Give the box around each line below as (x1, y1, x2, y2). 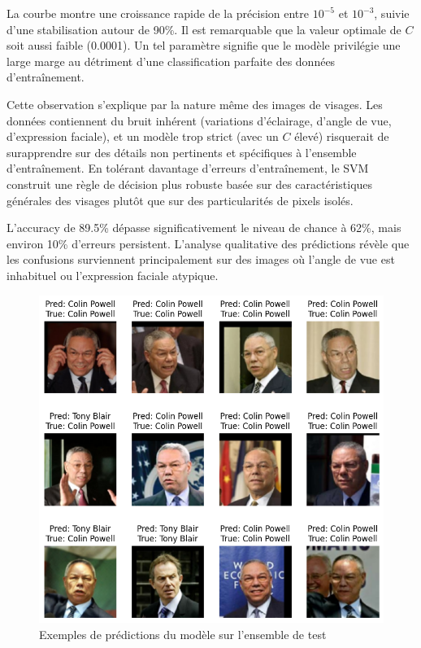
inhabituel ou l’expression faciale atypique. (7, 266, 219, 283)
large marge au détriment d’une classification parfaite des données (7, 52, 336, 69)
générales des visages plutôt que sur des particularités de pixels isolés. (7, 191, 354, 208)
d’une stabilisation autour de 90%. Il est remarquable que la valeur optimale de (7, 20, 401, 37)
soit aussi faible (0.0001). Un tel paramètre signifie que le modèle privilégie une (7, 37, 401, 54)
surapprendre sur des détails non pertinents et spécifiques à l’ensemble (7, 143, 357, 160)
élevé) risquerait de (294, 128, 389, 145)
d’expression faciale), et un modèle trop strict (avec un (7, 128, 279, 145)
